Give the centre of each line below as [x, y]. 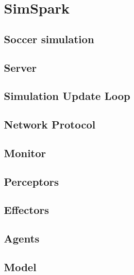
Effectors [26, 210]
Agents [22, 238]
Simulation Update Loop [67, 96]
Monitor [25, 153]
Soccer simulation [49, 39]
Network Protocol [50, 124]
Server [20, 67]
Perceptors [32, 181]
